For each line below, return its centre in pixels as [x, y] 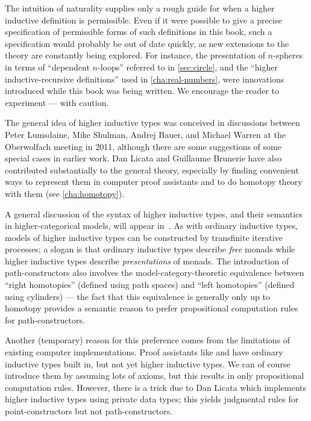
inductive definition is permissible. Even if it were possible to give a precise [143, 20]
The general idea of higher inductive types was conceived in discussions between [152, 123]
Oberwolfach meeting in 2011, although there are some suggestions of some [143, 146]
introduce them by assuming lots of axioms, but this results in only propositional [155, 376]
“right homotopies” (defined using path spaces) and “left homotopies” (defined [150, 285]
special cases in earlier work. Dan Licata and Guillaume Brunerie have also [143, 158]
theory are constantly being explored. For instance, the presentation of [135, 55]
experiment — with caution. [57, 102]
